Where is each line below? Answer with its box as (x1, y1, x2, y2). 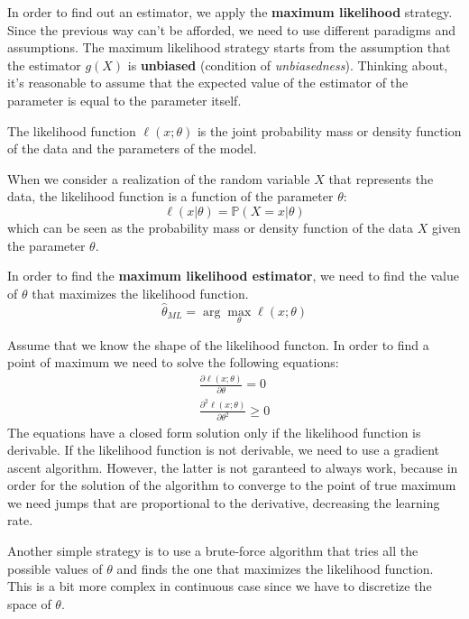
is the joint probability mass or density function (197, 121, 462, 140)
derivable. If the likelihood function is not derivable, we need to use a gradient (7, 440, 440, 459)
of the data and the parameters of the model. (7, 139, 257, 158)
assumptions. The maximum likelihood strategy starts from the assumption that (7, 38, 451, 57)
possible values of (7, 559, 103, 577)
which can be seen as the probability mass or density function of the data (7, 217, 414, 236)
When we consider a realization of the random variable (7, 169, 310, 188)
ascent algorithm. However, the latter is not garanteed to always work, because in (7, 457, 458, 476)
